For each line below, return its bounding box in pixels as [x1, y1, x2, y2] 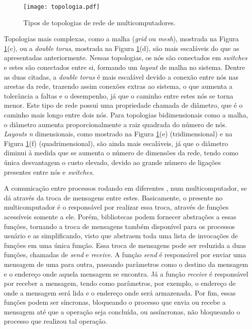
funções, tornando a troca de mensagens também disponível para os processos [4, 221, 235, 231]
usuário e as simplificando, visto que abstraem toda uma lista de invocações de [4, 230, 238, 241]
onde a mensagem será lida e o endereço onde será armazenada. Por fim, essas [4, 287, 236, 297]
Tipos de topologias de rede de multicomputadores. [23, 17, 176, 27]
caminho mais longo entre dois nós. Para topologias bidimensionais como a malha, [4, 110, 248, 119]
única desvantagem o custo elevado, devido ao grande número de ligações [4, 157, 221, 167]
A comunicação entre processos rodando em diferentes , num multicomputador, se [4, 183, 247, 193]
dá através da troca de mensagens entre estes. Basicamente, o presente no [4, 192, 223, 202]
